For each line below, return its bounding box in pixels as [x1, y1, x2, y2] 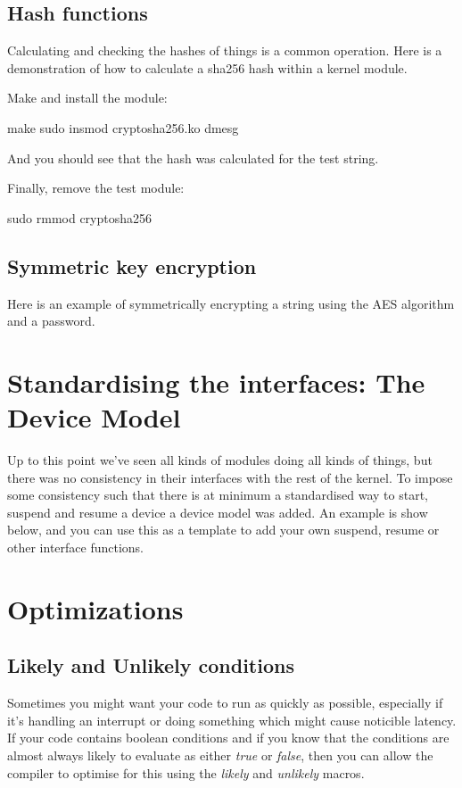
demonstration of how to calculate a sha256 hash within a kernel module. [7, 58, 408, 77]
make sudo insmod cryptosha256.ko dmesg [7, 118, 239, 137]
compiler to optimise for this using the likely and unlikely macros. [7, 763, 365, 782]
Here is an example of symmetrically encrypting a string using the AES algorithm [7, 294, 455, 312]
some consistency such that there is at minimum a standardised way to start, [7, 485, 429, 504]
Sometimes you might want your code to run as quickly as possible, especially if [7, 693, 443, 712]
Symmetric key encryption [7, 252, 257, 279]
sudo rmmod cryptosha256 [7, 208, 153, 227]
